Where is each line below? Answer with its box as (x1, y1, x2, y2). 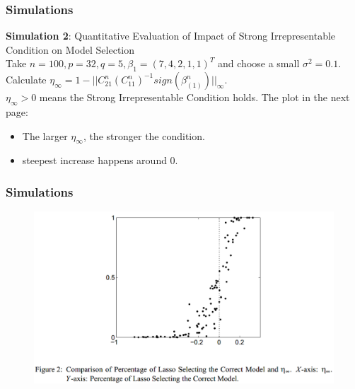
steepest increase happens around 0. (22, 153, 178, 168)
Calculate (6, 72, 47, 87)
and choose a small (218, 56, 300, 71)
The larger (22, 128, 68, 143)
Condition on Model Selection (6, 42, 135, 57)
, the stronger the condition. (83, 128, 205, 143)
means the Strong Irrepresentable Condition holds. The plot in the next (39, 90, 350, 105)
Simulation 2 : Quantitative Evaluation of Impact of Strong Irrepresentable (6, 28, 336, 43)
